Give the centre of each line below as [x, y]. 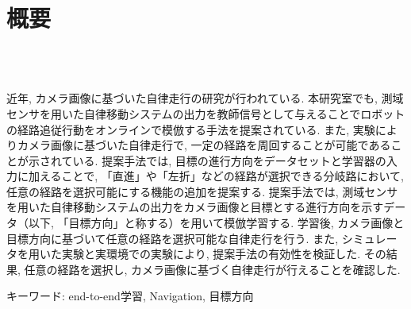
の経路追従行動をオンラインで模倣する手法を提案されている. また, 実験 [191, 129]
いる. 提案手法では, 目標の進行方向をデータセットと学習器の [229, 160]
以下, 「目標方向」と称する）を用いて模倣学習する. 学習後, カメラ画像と [216, 223]
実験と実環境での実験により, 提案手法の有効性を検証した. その [224, 254]
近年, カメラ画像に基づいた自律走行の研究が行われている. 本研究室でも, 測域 [205, 98]
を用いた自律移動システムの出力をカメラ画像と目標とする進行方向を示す [195, 207]
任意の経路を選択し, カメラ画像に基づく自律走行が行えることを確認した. [212, 269]
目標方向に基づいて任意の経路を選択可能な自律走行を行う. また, [173, 238]
